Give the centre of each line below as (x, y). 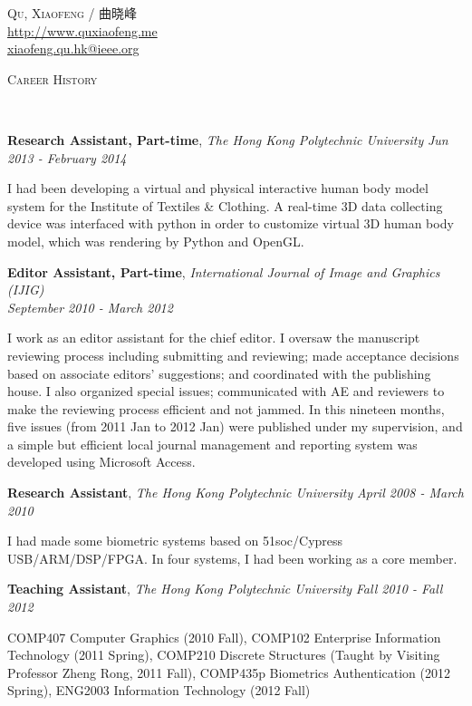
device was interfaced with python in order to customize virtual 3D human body (231, 223)
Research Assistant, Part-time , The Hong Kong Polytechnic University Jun (228, 139)
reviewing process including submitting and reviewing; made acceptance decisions (233, 355)
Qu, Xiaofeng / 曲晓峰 (72, 13)
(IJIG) (26, 290)
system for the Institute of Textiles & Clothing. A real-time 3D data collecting (225, 205)
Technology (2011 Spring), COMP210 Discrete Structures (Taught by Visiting (224, 655)
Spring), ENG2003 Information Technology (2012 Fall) (159, 690)
